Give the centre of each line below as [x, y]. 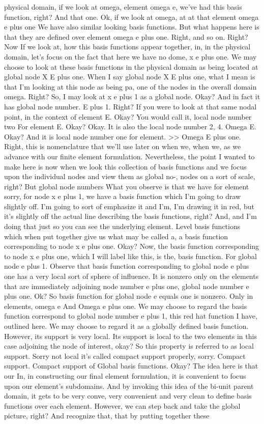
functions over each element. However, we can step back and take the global [122, 405]
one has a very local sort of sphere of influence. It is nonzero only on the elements [131, 276]
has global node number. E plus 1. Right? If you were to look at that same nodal [130, 106]
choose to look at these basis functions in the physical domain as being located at [131, 66]
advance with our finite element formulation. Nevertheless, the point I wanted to [129, 156]
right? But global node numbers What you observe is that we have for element [127, 186]
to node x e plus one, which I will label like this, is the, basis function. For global [130, 256]
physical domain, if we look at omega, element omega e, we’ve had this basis [123, 7]
